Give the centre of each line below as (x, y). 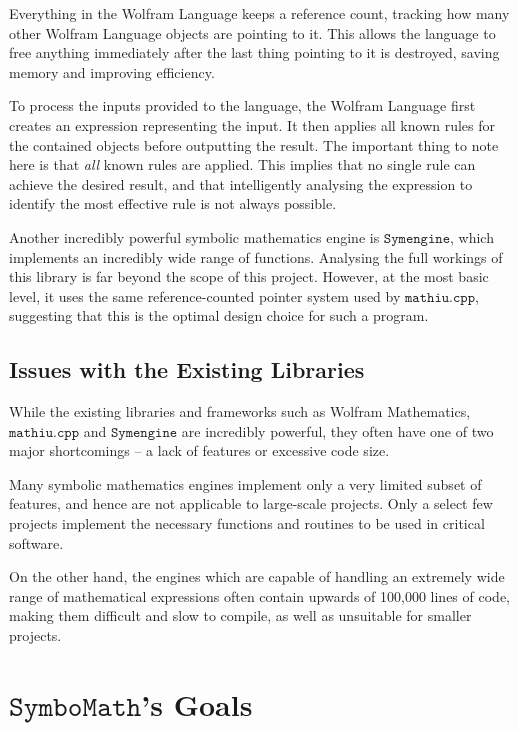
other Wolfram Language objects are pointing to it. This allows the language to (252, 32)
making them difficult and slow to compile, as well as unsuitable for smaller (240, 615)
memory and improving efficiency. (112, 71)
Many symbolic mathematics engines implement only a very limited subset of (245, 483)
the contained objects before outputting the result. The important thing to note (254, 144)
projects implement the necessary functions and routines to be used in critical (247, 523)
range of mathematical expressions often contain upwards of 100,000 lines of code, (259, 595)
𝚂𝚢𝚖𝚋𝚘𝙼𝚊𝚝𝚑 (75, 706)
